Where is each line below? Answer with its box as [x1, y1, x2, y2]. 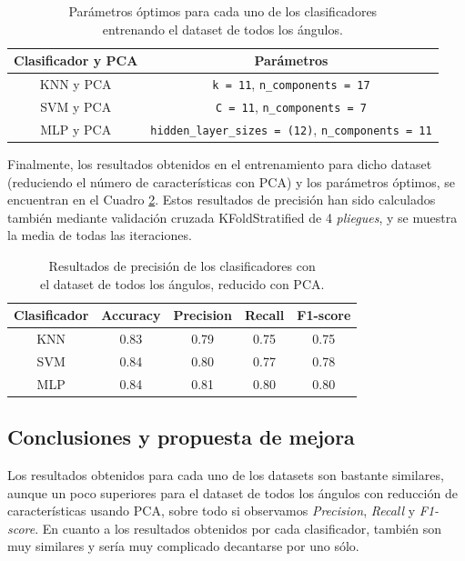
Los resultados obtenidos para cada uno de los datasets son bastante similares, [7, 465, 444, 484]
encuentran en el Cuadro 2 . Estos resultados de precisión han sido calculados [7, 190, 436, 209]
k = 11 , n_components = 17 [212, 75, 370, 94]
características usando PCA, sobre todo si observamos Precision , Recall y [7, 501, 416, 520]
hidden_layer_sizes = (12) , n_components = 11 [150, 119, 432, 138]
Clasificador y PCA [14, 51, 138, 70]
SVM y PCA [40, 96, 112, 115]
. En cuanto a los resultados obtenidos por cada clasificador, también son [35, 518, 442, 537]
